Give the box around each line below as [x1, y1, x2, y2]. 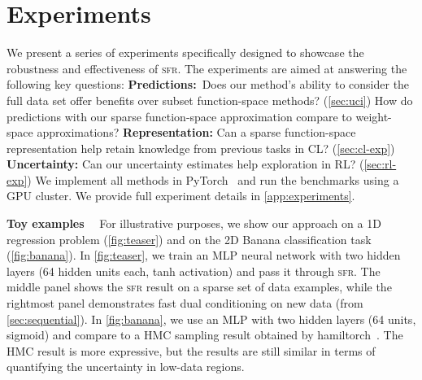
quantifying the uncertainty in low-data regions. [7, 358, 245, 375]
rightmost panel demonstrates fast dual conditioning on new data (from [7, 295, 363, 312]
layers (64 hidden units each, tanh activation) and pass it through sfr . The [7, 262, 381, 279]
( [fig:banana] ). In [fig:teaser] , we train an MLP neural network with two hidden [7, 247, 401, 264]
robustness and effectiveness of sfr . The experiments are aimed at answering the [7, 59, 407, 76]
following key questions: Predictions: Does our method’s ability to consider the [7, 76, 410, 93]
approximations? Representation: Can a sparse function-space [37, 124, 356, 141]
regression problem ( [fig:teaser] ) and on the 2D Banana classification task [7, 230, 372, 247]
